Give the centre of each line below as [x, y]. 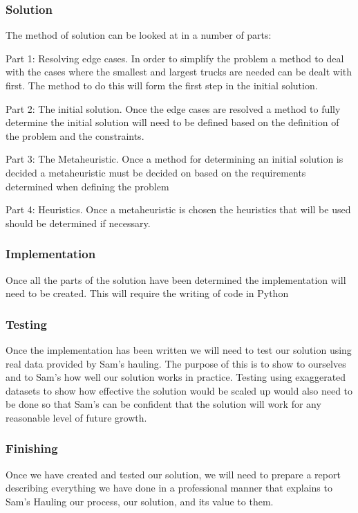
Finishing [32, 448]
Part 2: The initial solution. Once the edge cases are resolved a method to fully [173, 108]
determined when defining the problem [87, 186]
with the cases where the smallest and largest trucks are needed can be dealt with [179, 72]
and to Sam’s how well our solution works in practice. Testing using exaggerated [176, 377]
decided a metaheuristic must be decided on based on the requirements [156, 172]
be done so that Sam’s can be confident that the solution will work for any [163, 404]
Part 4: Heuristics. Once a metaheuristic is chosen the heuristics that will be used [178, 209]
